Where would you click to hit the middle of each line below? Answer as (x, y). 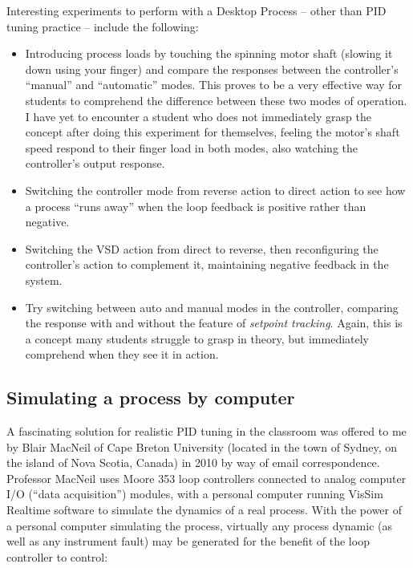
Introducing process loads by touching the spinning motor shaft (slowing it (209, 53)
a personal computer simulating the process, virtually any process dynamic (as (200, 525)
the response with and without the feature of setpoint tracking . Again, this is (214, 323)
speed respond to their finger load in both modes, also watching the (192, 147)
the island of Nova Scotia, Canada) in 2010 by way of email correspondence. (193, 463)
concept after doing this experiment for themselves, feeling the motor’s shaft (213, 132)
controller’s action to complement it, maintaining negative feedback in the (207, 264)
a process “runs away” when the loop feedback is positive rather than (196, 206)
